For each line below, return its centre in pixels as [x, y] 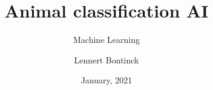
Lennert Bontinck [106, 59]
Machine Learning [106, 40]
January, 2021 [106, 80]
